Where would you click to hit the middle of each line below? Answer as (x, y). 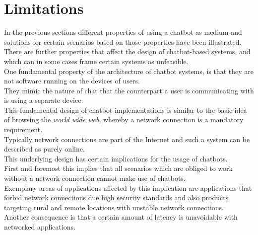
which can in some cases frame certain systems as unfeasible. (96, 61)
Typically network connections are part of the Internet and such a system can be (127, 139)
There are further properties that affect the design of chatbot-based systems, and (127, 51)
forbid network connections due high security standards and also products (116, 197)
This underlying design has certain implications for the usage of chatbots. (116, 158)
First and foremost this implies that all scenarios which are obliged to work (118, 168)
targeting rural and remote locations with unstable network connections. (114, 207)
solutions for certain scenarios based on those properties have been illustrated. (123, 41)
